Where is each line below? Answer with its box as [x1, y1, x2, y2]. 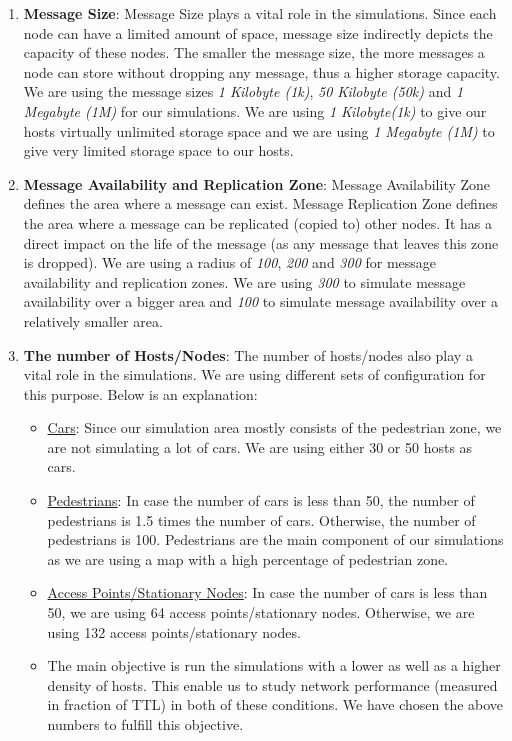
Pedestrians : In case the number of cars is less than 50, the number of [47, 490, 475, 511]
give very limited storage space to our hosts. [23, 140, 294, 161]
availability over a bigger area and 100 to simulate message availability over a [23, 291, 498, 312]
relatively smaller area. [23, 310, 163, 331]
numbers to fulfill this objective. [47, 714, 244, 734]
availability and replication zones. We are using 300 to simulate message [23, 271, 466, 292]
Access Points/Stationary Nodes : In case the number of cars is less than [47, 582, 488, 603]
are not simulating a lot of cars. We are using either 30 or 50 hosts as [47, 436, 473, 457]
